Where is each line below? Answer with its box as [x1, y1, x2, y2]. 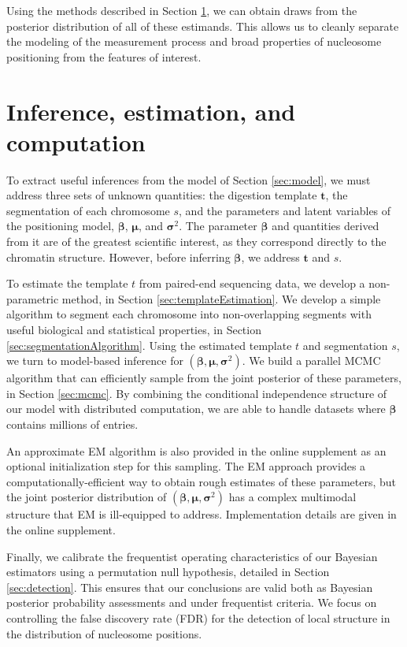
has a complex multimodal [228, 489, 357, 505]
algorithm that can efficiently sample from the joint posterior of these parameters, [6, 370, 401, 386]
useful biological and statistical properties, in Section [6, 322, 261, 338]
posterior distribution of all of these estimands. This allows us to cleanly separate [6, 17, 399, 34]
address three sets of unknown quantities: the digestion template [6, 187, 317, 203]
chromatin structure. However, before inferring [6, 248, 231, 265]
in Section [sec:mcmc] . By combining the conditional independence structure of [6, 385, 387, 401]
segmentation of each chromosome [6, 202, 170, 218]
